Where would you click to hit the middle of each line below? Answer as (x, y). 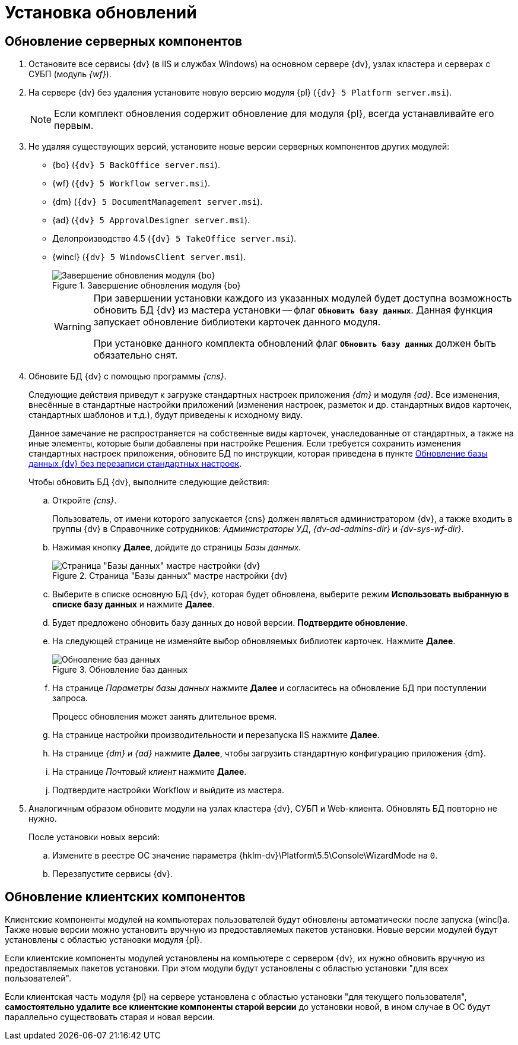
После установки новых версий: (94, 837)
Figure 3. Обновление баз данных (120, 670)
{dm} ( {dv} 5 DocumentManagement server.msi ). (158, 202)
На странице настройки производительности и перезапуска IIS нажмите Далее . (216, 735)
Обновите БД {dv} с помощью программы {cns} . (128, 376)
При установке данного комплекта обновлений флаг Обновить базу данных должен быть (295, 343)
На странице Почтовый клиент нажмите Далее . (150, 772)
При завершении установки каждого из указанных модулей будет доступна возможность (303, 298)
